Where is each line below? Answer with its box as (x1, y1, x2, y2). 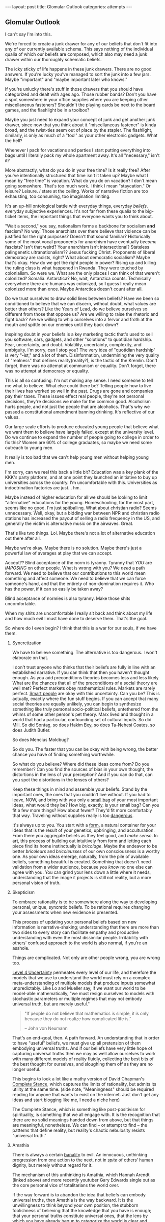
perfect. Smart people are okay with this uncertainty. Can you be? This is (12, 690, 160, 696)
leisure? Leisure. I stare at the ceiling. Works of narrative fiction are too (5, 188, 148, 194)
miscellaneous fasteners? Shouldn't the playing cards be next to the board (5, 102, 156, 108)
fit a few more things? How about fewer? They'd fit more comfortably (12, 807, 152, 813)
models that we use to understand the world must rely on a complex (12, 974, 150, 980)
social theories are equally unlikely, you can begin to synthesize (12, 701, 141, 706)
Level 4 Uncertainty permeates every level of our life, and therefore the (12, 969, 156, 975)
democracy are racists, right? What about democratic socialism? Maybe (5, 254, 151, 260)
